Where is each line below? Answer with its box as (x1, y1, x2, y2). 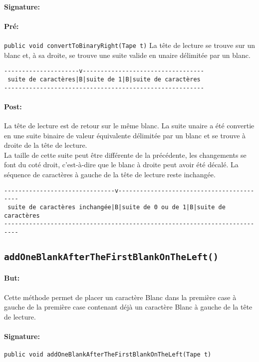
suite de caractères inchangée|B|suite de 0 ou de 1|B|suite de (7, 203, 226, 211)
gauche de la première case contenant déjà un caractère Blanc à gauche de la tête (4, 302, 253, 312)
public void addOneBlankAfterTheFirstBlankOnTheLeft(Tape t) (4, 351, 212, 359)
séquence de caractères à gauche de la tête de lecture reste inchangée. (4, 169, 216, 179)
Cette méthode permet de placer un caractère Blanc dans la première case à (4, 292, 237, 302)
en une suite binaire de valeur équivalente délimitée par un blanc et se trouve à (4, 130, 246, 140)
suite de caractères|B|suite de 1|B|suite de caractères (7, 75, 201, 83)
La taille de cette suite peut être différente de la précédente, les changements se (4, 149, 247, 160)
